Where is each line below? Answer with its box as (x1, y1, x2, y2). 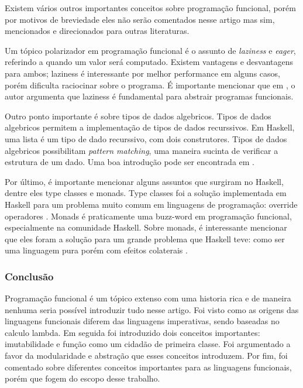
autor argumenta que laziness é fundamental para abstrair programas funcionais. (5, 90, 294, 102)
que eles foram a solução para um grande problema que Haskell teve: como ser (5, 232, 285, 245)
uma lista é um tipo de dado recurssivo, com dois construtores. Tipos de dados (5, 132, 287, 145)
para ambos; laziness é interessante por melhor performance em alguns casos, (5, 67, 280, 79)
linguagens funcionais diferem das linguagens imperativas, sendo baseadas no (5, 315, 280, 327)
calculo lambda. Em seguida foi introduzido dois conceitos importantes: (5, 326, 260, 338)
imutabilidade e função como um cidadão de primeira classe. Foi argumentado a (5, 338, 291, 350)
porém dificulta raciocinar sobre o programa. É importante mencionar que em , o (5, 78, 295, 91)
